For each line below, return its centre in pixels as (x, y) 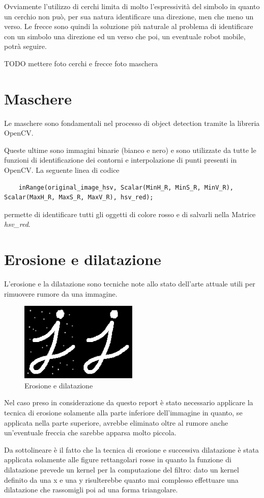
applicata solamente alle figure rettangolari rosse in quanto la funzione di (118, 460)
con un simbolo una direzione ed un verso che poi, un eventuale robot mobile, (125, 36)
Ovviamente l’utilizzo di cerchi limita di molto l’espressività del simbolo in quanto (132, 6)
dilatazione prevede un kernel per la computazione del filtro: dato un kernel (122, 470)
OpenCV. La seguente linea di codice (62, 170)
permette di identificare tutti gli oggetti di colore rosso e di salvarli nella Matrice (130, 214)
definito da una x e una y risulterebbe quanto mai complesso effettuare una (121, 479)
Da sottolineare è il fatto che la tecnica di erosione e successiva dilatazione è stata (131, 449)
